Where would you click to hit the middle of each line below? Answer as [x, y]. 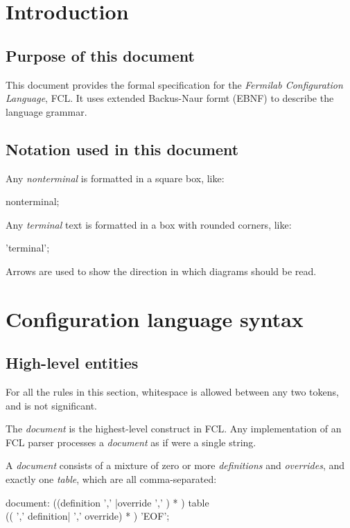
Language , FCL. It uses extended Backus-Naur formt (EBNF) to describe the [170, 98]
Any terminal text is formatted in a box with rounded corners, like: [149, 224]
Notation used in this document [122, 149]
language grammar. [46, 111]
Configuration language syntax [155, 318]
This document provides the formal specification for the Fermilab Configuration [174, 84]
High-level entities [72, 363]
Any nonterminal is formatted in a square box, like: [115, 178]
